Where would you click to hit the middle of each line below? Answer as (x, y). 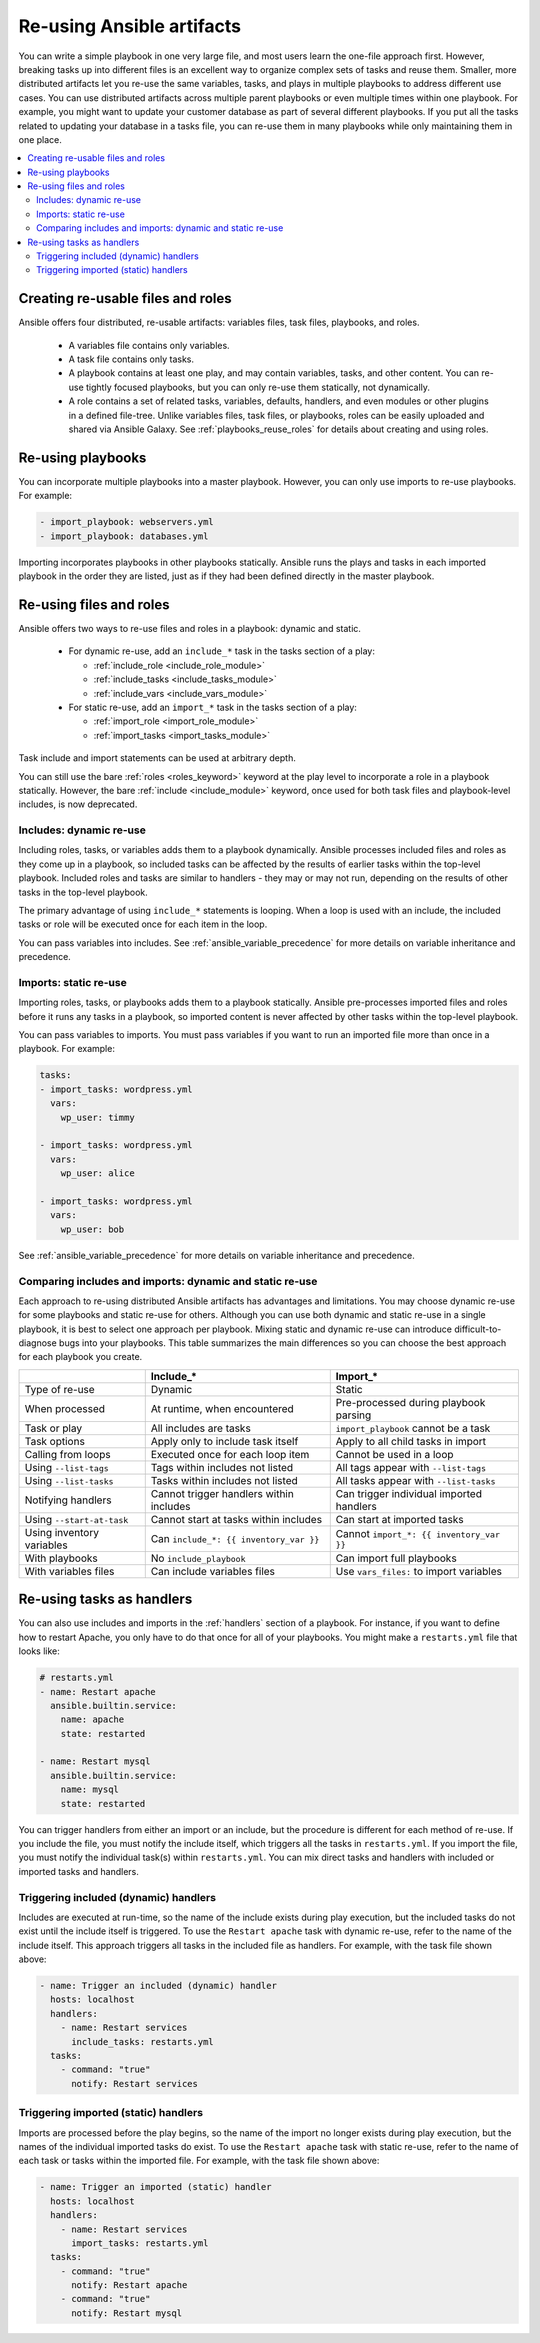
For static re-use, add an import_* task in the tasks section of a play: (212, 707)
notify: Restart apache (129, 2285)
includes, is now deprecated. (78, 804)
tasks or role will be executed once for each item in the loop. (143, 924)
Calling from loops (67, 1454)
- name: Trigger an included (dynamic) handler (158, 1986)
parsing (353, 1415)
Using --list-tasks (69, 1480)
